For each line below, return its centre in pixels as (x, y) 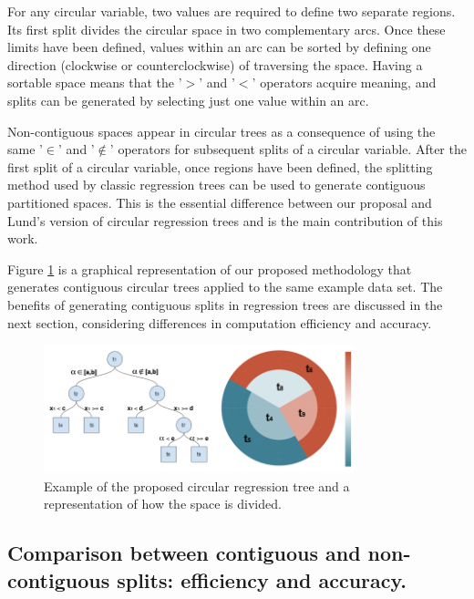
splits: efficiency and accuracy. (262, 579)
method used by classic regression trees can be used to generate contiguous (216, 185)
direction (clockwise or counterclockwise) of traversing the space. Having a (215, 64)
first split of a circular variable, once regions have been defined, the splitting (220, 166)
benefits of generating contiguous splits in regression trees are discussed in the (225, 304)
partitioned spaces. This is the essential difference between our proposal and (220, 202)
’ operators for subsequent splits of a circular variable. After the (288, 149)
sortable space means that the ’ (95, 83)
